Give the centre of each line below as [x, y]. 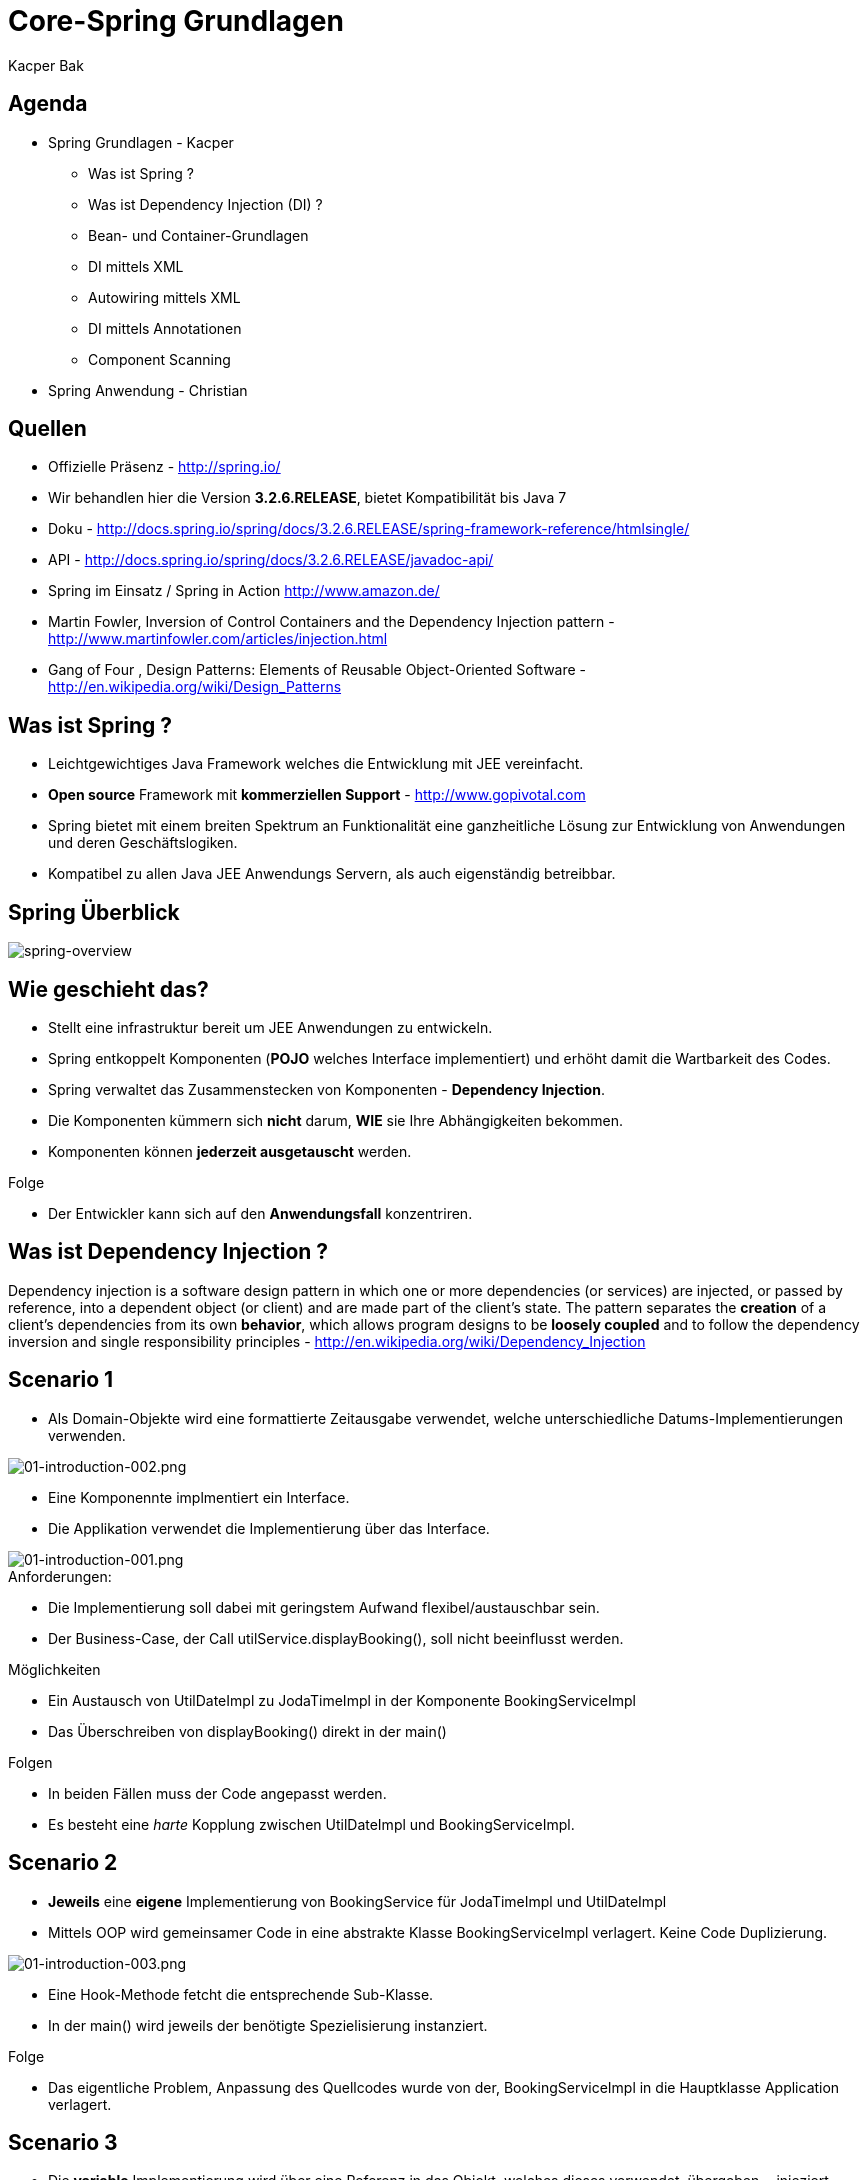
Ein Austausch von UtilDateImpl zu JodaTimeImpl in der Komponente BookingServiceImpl [342, 1700]
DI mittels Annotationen [165, 328]
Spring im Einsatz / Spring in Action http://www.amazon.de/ [244, 591]
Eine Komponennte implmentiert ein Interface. [199, 1497]
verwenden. [87, 1435]
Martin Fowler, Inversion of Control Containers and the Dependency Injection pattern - [331, 622]
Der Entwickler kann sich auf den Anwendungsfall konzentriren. [260, 1213]
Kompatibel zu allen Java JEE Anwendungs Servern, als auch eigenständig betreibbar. [332, 874]
